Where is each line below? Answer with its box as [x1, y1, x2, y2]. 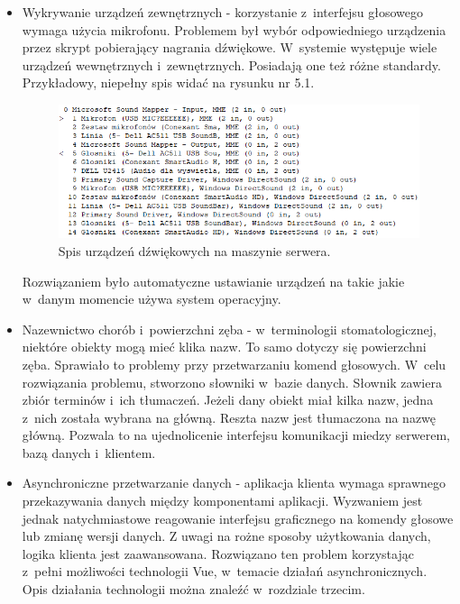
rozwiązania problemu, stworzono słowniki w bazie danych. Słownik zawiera [22, 372, 442, 391]
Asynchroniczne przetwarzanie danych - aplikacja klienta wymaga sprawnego [22, 473, 446, 492]
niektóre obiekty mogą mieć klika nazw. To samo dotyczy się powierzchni [22, 337, 427, 356]
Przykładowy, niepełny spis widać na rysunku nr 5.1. [22, 73, 315, 92]
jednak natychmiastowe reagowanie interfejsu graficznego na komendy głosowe [22, 508, 454, 527]
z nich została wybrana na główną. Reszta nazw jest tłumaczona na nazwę [22, 407, 437, 426]
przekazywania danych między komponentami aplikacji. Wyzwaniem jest [22, 491, 423, 510]
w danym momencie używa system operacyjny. [22, 289, 281, 308]
